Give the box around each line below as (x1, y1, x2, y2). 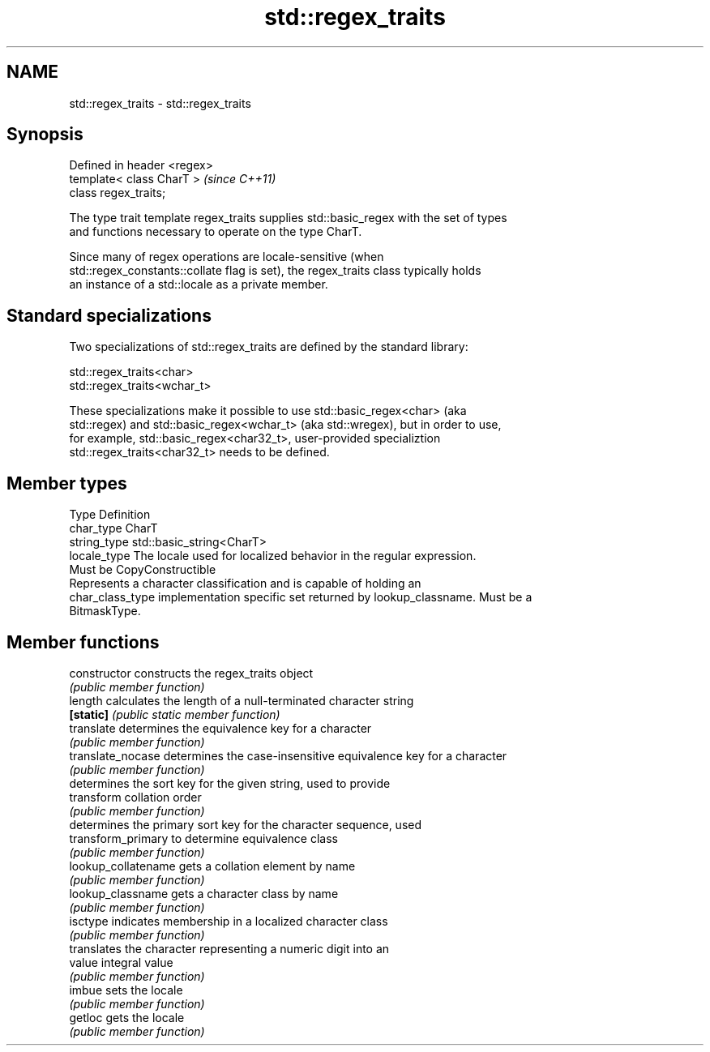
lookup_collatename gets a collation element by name (69, 858, 356, 873)
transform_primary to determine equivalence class (69, 831, 338, 845)
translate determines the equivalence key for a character (69, 721, 372, 735)
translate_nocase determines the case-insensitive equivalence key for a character (69, 748, 507, 763)
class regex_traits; (69, 186, 166, 200)
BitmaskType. (69, 604, 141, 618)
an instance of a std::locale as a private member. (69, 277, 328, 292)
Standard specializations (6, 305, 212, 326)
